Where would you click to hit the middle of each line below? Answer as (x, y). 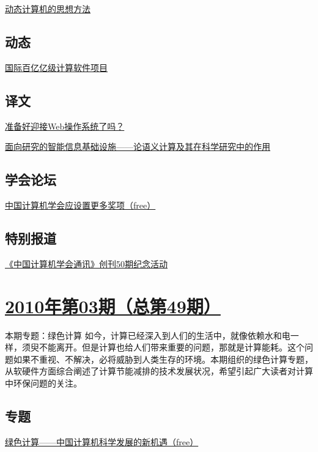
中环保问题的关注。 (43, 383)
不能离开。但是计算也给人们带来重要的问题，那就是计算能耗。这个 (172, 347)
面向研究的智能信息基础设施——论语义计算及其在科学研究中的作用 (138, 146)
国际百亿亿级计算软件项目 (56, 67)
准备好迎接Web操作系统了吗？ (65, 126)
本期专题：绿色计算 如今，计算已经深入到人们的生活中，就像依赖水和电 (148, 335)
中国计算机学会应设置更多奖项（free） (80, 205)
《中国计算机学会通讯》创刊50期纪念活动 (86, 263)
